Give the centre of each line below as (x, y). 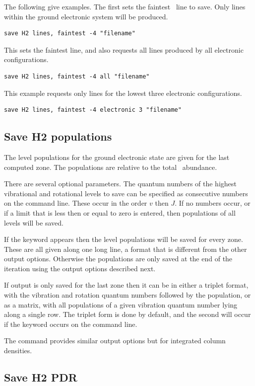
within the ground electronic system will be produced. (86, 16)
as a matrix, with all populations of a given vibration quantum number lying (121, 304)
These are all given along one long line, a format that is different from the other (126, 249)
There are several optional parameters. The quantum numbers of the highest (120, 184)
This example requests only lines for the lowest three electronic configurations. (123, 93)
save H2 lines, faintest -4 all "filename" (77, 76)
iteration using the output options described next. (80, 268)
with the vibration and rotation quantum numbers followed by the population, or (127, 295)
